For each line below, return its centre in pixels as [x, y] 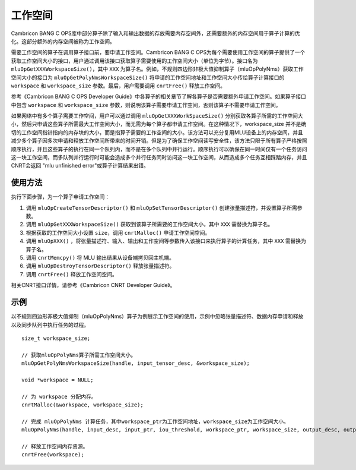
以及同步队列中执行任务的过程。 [50, 324]
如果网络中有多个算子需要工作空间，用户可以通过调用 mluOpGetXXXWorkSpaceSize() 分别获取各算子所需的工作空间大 [157, 116]
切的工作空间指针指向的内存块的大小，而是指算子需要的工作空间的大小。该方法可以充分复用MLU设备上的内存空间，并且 [157, 132]
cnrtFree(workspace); [53, 455]
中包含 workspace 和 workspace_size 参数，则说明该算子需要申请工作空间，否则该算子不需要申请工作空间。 [146, 105]
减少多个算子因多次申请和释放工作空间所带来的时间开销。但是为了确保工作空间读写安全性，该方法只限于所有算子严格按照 [159, 141]
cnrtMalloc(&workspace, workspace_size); [82, 405]
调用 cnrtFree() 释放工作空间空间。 [72, 274]
